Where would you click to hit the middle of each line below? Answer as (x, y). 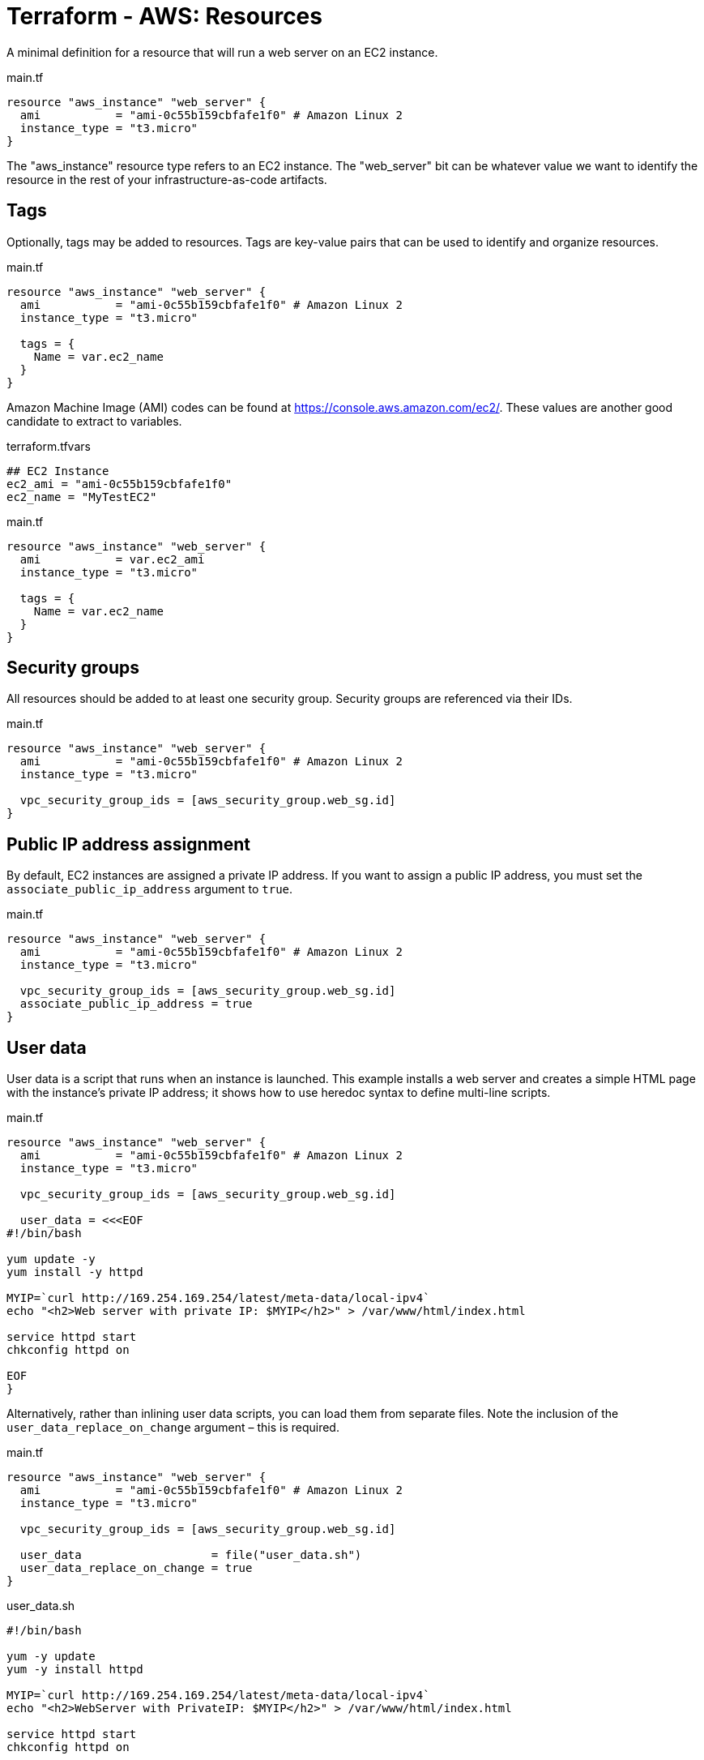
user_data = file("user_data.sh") (191, 1555)
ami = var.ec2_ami (112, 559)
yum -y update (51, 1657)
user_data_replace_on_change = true (136, 1568)
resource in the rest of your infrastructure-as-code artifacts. (167, 179)
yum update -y (51, 1259)
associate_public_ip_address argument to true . (150, 889)
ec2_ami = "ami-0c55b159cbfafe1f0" (119, 484)
